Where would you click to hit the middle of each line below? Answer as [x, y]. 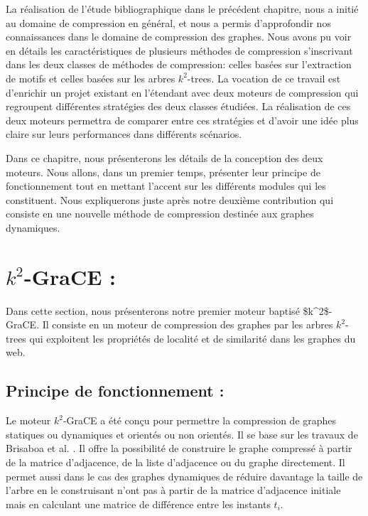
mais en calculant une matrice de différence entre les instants [138, 504]
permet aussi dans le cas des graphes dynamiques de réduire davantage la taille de [184, 476]
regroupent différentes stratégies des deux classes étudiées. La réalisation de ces [178, 106]
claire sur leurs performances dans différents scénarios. [124, 134]
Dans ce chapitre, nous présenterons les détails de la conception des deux [164, 157]
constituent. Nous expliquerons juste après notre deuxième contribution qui [170, 199]
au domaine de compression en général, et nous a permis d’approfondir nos [168, 22]
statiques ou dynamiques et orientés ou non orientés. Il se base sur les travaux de [182, 434]
